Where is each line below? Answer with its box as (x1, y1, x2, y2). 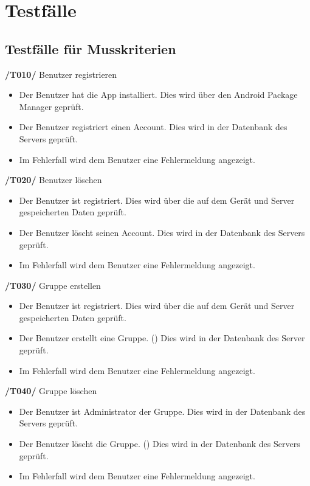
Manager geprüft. (19, 100, 84, 113)
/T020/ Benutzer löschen (5, 173, 102, 186)
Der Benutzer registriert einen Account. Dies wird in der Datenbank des (19, 120, 288, 133)
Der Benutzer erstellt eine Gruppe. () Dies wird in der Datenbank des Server (19, 332, 305, 344)
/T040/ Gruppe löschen (5, 384, 97, 397)
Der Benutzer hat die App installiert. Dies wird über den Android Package (19, 88, 298, 101)
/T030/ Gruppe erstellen (5, 279, 101, 291)
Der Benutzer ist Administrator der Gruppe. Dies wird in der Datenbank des (19, 404, 306, 417)
